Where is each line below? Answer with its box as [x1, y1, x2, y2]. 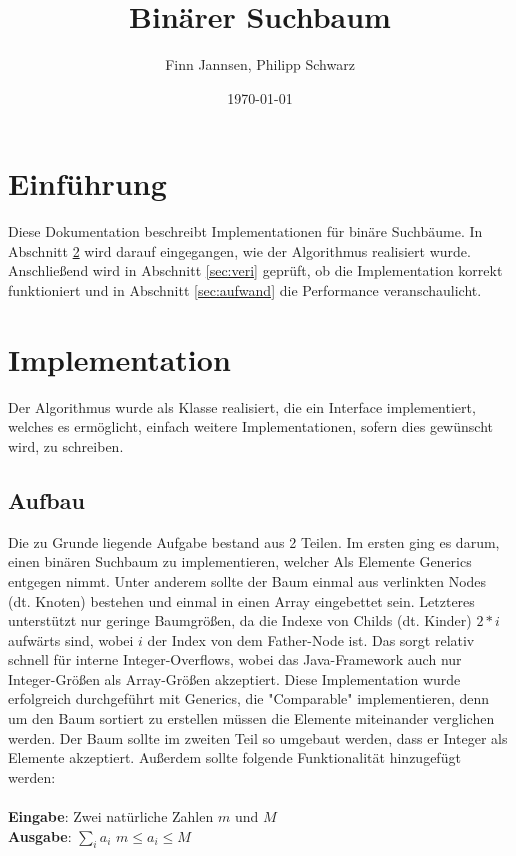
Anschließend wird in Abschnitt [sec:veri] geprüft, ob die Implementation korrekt [8, 260, 503, 281]
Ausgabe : [8, 825, 72, 846]
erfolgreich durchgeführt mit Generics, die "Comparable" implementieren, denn [8, 688, 490, 709]
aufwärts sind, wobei [8, 629, 134, 650]
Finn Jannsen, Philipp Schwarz [165, 54, 355, 75]
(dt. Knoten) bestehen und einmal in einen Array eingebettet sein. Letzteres [8, 590, 475, 611]
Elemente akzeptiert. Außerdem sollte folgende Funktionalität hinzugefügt [8, 747, 461, 768]
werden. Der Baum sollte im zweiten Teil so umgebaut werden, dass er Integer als [8, 727, 508, 748]
